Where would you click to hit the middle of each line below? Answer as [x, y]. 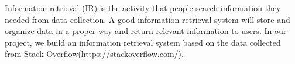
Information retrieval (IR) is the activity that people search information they [143, 8]
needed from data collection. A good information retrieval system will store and [147, 19]
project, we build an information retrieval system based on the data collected [143, 42]
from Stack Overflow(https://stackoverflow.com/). [94, 54]
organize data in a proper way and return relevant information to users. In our [146, 31]
